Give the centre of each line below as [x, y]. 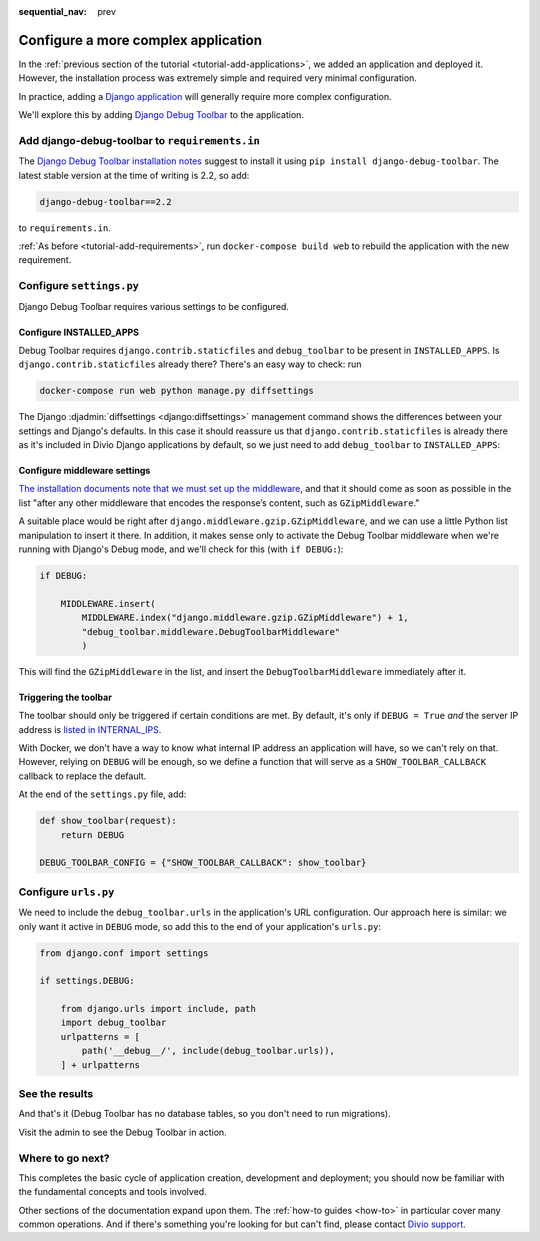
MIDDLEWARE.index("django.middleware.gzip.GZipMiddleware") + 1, [245, 618]
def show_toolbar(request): [108, 821]
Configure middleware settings [84, 471]
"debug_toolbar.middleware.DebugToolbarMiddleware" [211, 631]
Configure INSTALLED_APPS [79, 332]
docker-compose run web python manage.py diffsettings [176, 391]
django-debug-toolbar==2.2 [105, 201]
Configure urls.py [66, 892]
